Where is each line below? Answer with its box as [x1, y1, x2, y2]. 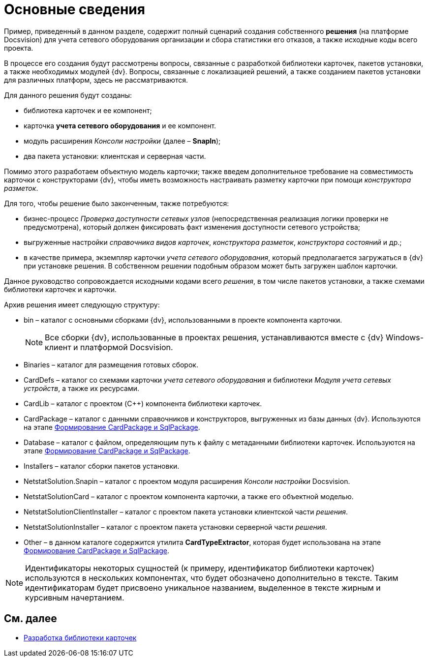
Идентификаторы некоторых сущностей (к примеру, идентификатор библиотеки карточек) [25, 563, 375, 573]
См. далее [4, 612, 57, 625]
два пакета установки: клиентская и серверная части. [24, 151, 206, 160]
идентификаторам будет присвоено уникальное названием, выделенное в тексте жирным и [25, 582, 381, 593]
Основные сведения [4, 1, 145, 18]
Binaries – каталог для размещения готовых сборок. [24, 360, 198, 369]
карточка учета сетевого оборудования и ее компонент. [24, 121, 216, 130]
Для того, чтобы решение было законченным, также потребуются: [4, 199, 229, 208]
